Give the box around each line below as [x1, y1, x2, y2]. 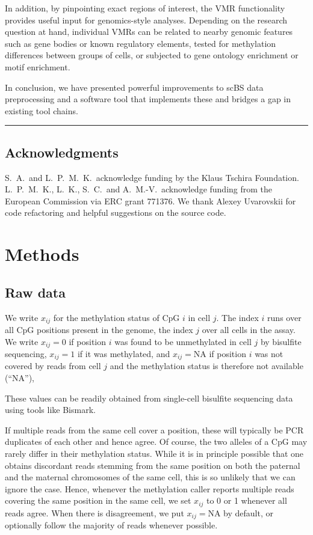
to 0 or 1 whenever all [206, 494, 287, 507]
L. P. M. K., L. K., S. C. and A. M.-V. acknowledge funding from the [5, 183, 273, 195]
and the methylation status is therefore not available [110, 359, 303, 372]
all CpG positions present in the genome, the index [5, 323, 193, 335]
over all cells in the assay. [202, 323, 296, 335]
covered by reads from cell [5, 359, 101, 372]
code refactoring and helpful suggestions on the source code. [5, 206, 226, 219]
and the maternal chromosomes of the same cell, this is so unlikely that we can [5, 471, 296, 483]
